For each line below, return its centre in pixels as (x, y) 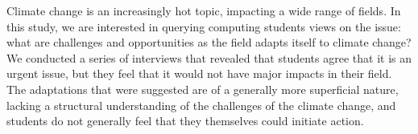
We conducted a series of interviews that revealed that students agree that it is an (209, 57)
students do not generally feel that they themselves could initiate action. (185, 121)
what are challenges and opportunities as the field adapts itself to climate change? (209, 42)
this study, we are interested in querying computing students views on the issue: (204, 26)
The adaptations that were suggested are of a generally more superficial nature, (203, 89)
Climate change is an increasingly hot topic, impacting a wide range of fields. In (204, 10)
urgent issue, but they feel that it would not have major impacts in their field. (199, 73)
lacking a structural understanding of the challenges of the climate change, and (201, 105)
